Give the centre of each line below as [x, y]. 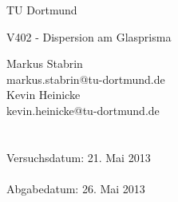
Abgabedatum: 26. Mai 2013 [76, 188]
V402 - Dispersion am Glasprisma [89, 36]
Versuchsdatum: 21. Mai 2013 [79, 157]
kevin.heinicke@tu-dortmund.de [83, 110]
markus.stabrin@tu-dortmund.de [86, 79]
